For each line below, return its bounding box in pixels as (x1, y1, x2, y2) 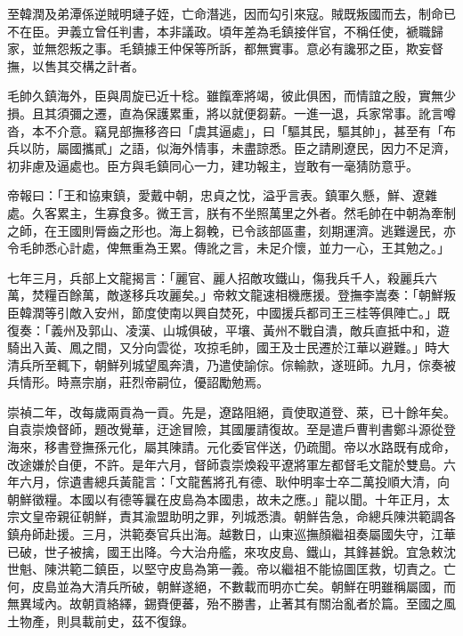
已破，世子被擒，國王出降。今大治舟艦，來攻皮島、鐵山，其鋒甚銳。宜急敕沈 (7, 542, 456, 560)
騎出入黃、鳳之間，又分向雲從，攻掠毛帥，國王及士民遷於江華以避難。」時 (7, 338, 437, 357)
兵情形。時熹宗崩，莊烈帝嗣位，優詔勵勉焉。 (7, 373, 269, 391)
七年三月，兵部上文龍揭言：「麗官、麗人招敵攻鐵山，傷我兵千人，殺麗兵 (7, 268, 425, 286)
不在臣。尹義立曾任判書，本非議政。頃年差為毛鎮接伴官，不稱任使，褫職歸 (7, 21, 443, 40)
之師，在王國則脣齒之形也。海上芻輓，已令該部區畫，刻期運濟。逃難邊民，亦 (7, 221, 456, 239)
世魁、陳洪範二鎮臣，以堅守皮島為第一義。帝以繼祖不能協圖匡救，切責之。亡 (7, 560, 456, 578)
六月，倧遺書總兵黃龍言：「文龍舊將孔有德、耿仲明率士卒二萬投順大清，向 (19, 472, 450, 491)
